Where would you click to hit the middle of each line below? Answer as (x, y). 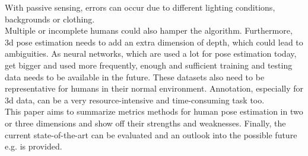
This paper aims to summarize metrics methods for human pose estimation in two (154, 111)
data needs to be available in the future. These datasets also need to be (135, 77)
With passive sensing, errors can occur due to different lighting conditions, (140, 7)
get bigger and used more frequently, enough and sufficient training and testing (149, 65)
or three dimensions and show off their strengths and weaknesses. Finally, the (145, 123)
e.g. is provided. (34, 146)
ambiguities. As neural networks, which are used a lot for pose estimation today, (151, 53)
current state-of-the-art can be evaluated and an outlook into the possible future (151, 134)
